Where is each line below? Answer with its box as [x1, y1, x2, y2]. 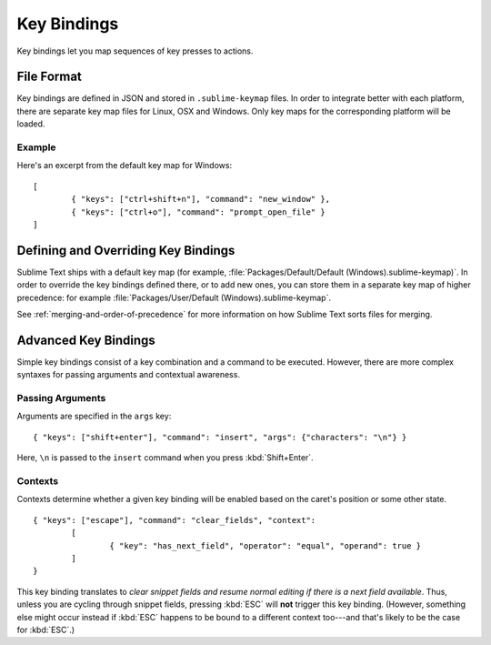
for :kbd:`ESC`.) [16, 624, 75, 635]
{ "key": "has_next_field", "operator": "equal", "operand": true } [109, 540, 422, 550]
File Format [16, 69, 82, 85]
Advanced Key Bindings [16, 332, 156, 348]
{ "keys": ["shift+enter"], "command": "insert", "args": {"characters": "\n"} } [33, 432, 407, 442]
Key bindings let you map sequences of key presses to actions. [16, 45, 254, 56]
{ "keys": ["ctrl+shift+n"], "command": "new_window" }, [71, 194, 331, 205]
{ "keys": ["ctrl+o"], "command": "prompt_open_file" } [71, 207, 326, 217]
